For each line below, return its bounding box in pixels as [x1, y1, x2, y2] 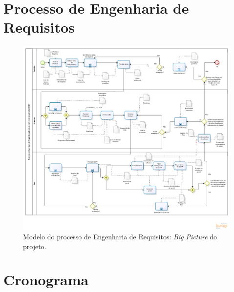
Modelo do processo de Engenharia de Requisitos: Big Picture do [23, 232, 217, 242]
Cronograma [3, 270, 89, 290]
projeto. [23, 241, 46, 251]
